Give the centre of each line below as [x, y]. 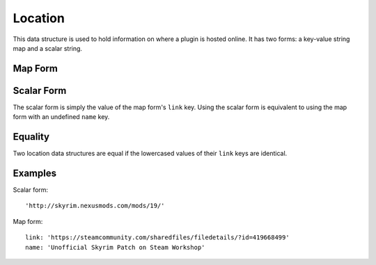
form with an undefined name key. [61, 117]
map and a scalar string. [48, 48]
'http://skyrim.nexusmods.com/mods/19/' [95, 206]
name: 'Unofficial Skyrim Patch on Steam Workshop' [115, 247]
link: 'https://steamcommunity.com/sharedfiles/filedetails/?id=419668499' [157, 238]
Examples [35, 173]
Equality [31, 137]
